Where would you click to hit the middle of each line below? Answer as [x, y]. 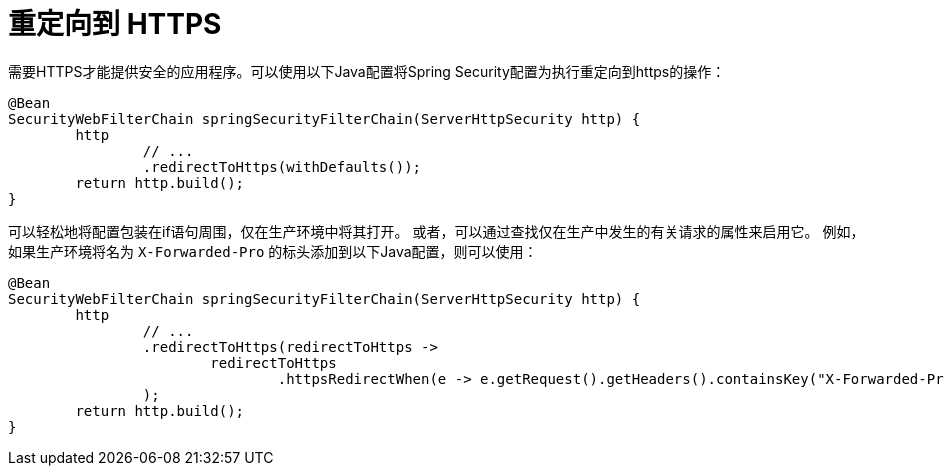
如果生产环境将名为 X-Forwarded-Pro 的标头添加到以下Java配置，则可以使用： [273, 251]
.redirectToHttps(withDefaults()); [282, 166]
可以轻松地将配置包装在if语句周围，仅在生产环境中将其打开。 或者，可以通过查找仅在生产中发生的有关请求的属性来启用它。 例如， [436, 231]
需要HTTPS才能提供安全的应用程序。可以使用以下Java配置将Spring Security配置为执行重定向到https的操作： [367, 71]
